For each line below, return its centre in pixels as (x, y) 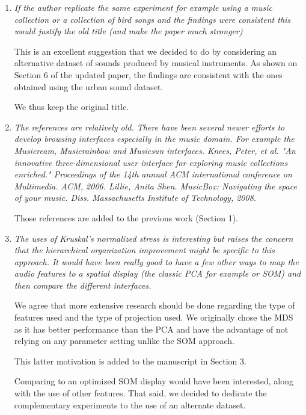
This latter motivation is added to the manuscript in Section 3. (130, 361)
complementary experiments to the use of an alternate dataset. (130, 404)
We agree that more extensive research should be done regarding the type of (155, 305)
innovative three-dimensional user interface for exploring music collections (151, 162)
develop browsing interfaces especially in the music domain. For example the (154, 139)
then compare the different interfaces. (83, 285)
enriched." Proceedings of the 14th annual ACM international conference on (153, 174)
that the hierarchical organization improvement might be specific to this (144, 250)
